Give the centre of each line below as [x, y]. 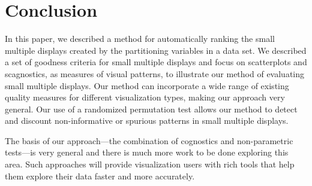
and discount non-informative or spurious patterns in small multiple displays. [147, 121]
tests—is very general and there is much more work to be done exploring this [147, 152]
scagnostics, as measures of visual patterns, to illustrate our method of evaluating [154, 73]
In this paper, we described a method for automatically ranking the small [140, 39]
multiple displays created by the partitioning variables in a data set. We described [156, 50]
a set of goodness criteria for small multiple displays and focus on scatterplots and [156, 62]
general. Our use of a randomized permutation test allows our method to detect [151, 109]
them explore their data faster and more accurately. [100, 176]
